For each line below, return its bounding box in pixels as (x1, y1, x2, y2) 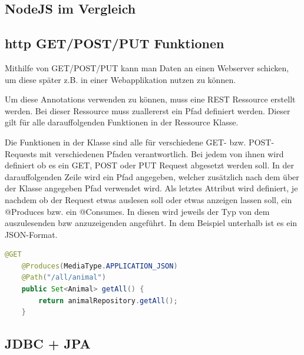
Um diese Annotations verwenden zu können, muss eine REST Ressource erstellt (5, 93, 296, 105)
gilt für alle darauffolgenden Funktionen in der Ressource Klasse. (5, 116, 239, 128)
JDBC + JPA (5, 334, 91, 353)
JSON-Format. (5, 228, 58, 240)
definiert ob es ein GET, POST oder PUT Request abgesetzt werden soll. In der (5, 159, 294, 171)
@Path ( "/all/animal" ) (21, 273, 106, 282)
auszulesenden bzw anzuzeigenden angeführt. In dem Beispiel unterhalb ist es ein (5, 217, 298, 229)
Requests (5, 147, 37, 160)
